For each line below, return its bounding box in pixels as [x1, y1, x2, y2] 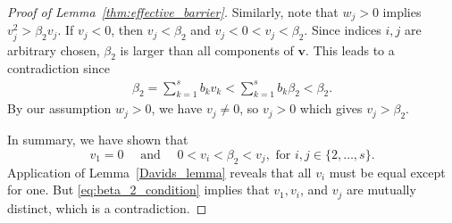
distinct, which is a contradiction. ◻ [7, 198, 207, 217]
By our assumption [7, 99, 112, 118]
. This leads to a [306, 40, 395, 59]
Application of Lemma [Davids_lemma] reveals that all [7, 162, 312, 181]
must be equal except [329, 162, 446, 181]
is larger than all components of [120, 40, 294, 59]
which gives [299, 99, 363, 118]
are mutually [347, 180, 416, 199]
